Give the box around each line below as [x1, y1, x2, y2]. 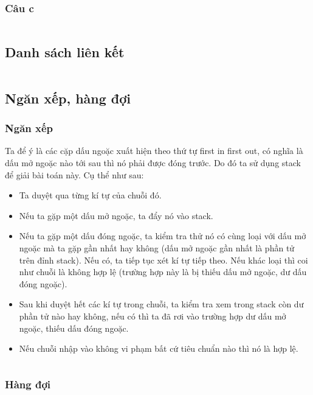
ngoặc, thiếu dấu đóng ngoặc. [19, 321, 129, 334]
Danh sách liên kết [5, 42, 125, 61]
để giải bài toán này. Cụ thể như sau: [5, 168, 144, 181]
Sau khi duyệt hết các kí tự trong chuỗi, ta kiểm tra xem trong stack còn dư [19, 298, 304, 310]
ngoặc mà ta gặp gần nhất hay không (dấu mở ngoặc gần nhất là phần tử [19, 241, 295, 254]
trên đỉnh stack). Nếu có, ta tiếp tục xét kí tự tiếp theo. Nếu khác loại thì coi [19, 253, 308, 266]
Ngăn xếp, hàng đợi [5, 88, 131, 107]
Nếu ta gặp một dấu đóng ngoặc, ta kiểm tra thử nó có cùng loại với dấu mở [19, 229, 306, 242]
